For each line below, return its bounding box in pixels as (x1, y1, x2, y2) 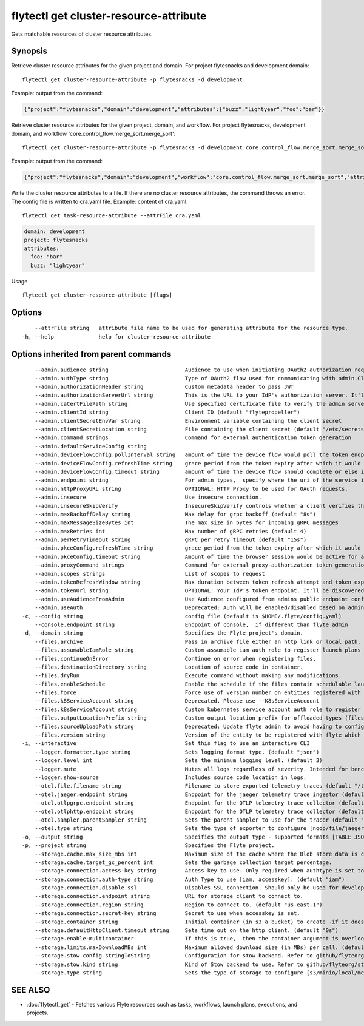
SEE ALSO (11, 985, 50, 995)
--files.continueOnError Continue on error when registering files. (34, 655, 317, 662)
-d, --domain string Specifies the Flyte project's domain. (22, 630, 303, 636)
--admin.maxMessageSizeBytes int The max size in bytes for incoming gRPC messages (34, 519, 339, 526)
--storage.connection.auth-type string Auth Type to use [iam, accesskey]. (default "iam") (34, 876, 345, 883)
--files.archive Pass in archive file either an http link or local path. (34, 638, 361, 645)
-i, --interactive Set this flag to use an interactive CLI (22, 740, 310, 747)
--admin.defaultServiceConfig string (34, 443, 147, 450)
